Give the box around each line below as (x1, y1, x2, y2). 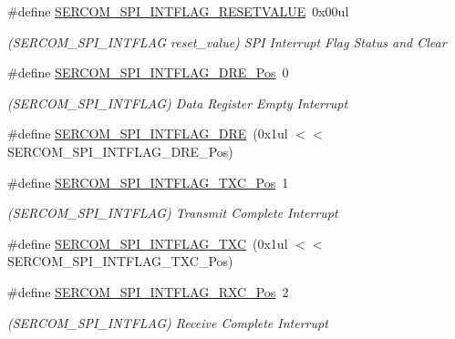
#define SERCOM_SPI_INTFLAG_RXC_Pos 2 (7, 282, 289, 301)
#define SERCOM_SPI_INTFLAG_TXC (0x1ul (7, 233, 288, 252)
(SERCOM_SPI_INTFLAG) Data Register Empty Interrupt (7, 93, 348, 112)
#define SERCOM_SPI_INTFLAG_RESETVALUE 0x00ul (7, 2, 349, 20)
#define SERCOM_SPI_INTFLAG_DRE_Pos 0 (7, 63, 289, 82)
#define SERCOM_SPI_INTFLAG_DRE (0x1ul (7, 124, 288, 143)
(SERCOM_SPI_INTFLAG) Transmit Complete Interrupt (7, 203, 338, 222)
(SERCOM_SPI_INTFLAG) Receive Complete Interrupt (7, 313, 328, 332)
